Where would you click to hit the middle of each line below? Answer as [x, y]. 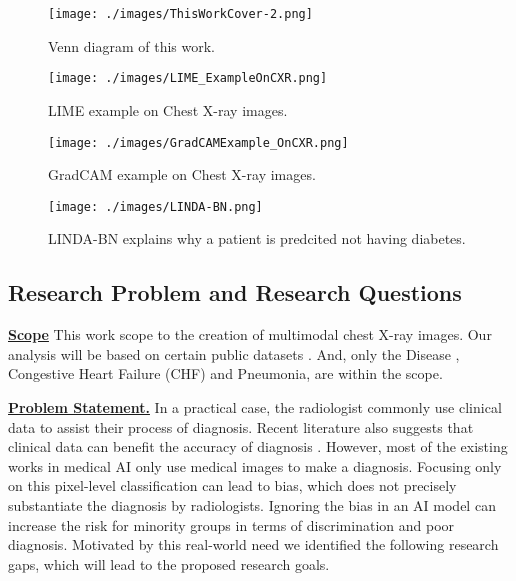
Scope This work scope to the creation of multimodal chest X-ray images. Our [250, 334]
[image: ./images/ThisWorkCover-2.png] [180, 14]
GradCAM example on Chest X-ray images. [182, 174]
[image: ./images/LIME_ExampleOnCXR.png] [188, 78]
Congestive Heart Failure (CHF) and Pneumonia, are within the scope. [225, 373]
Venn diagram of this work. [132, 45]
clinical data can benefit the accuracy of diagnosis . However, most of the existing [258, 446]
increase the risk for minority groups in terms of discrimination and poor [231, 524]
